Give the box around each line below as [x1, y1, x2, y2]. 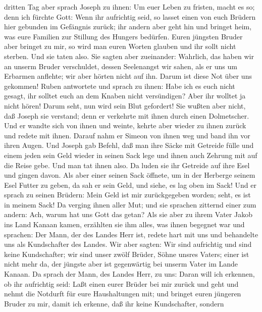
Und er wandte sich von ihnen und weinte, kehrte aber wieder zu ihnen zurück [4, 120, 246, 131]
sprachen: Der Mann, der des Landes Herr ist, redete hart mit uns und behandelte [4, 229, 258, 239]
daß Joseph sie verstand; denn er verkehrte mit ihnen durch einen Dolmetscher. [4, 110, 249, 121]
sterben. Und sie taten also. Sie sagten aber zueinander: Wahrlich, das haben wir [4, 50, 254, 61]
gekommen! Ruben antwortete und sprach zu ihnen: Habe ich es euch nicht [4, 80, 235, 91]
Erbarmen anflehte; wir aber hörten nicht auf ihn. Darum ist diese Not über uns [4, 71, 252, 81]
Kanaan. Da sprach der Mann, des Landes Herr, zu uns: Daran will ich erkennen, [4, 269, 255, 279]
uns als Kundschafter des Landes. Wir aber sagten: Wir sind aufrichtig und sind [4, 239, 252, 249]
